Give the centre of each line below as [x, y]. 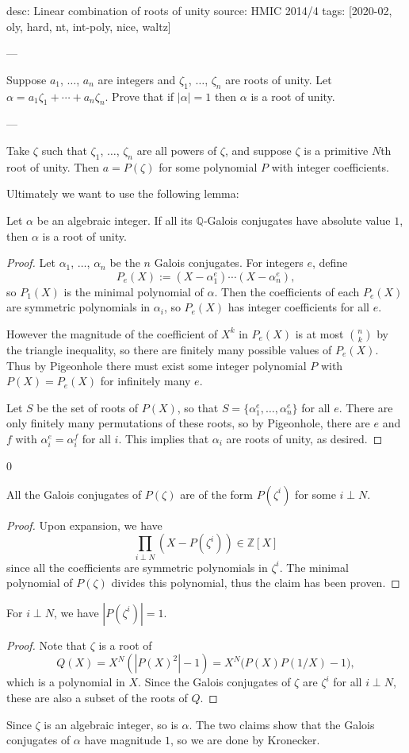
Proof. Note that [47, 645]
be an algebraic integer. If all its [115, 220]
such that [64, 150]
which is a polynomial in [66, 682]
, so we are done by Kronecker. [245, 740]
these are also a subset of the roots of [97, 697]
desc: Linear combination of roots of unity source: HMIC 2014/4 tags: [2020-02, [199, 10]
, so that [198, 407]
